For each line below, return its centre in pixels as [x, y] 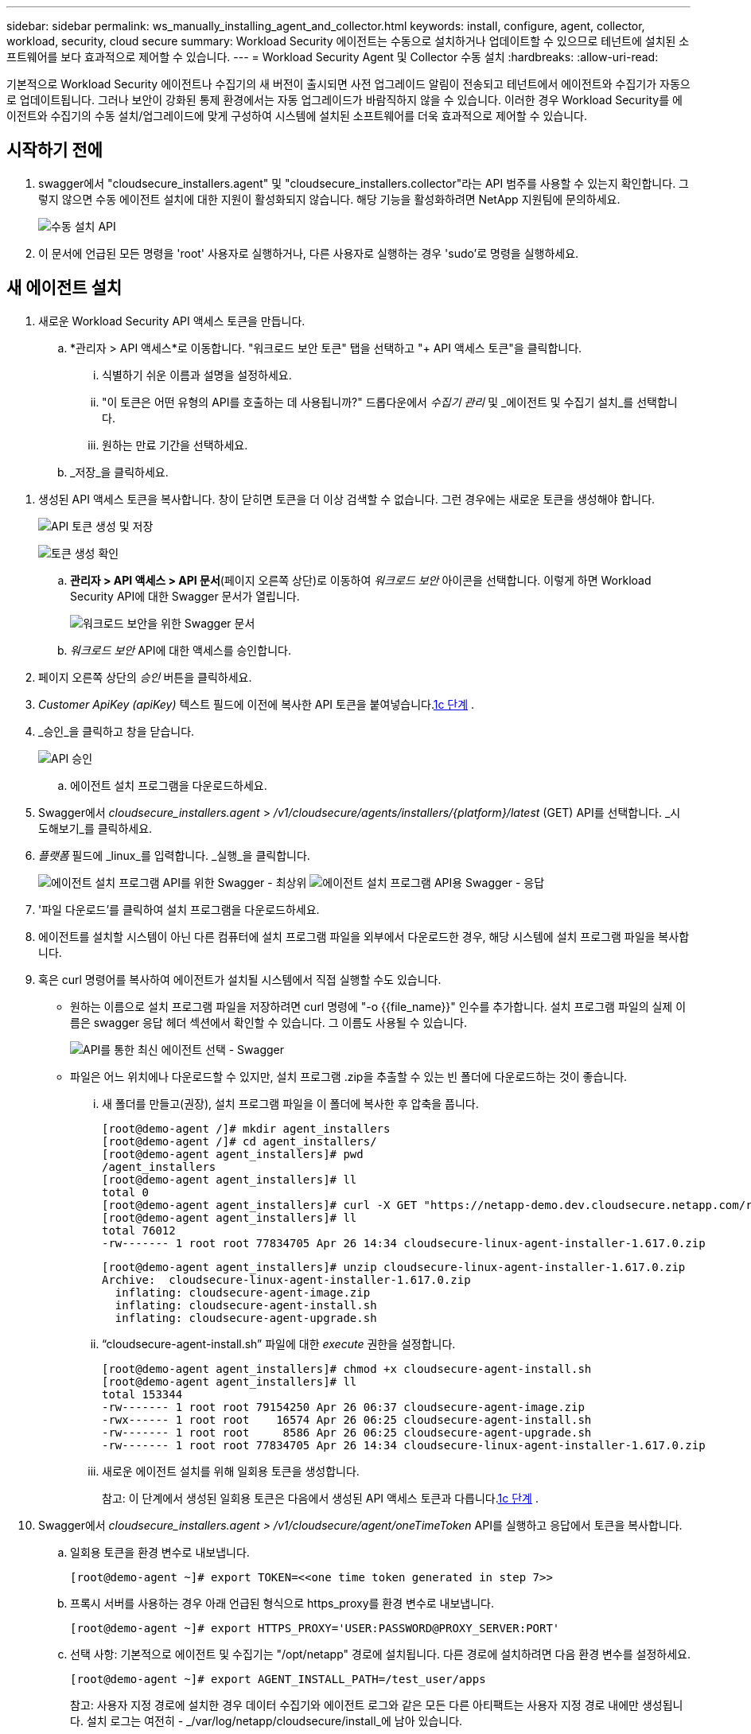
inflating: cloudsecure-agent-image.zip [243, 1292]
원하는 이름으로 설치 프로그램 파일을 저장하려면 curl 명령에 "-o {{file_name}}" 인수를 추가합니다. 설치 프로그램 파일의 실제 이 [378, 1006]
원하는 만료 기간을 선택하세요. [175, 445]
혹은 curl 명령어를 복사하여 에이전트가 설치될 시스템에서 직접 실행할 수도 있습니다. [240, 979]
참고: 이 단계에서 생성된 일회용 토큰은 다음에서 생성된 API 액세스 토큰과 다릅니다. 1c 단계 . [320, 1498]
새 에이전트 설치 [64, 288]
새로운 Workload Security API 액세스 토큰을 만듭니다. [172, 321]
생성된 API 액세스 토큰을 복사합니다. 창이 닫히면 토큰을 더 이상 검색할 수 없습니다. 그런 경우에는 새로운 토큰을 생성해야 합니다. [347, 499]
